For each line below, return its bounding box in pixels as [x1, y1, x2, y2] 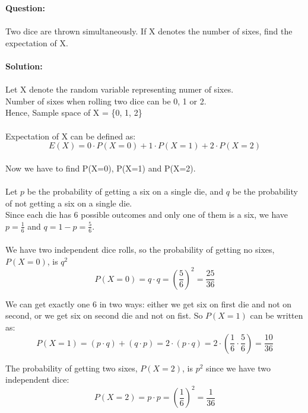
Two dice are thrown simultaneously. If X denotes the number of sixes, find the [5, 25, 293, 37]
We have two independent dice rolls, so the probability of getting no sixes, [5, 243, 275, 256]
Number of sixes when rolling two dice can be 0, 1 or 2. [5, 94, 207, 107]
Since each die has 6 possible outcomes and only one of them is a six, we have [5, 208, 288, 221]
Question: [5, 2, 45, 14]
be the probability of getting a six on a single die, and [27, 185, 224, 197]
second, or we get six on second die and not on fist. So [5, 309, 203, 322]
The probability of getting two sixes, [5, 361, 138, 374]
